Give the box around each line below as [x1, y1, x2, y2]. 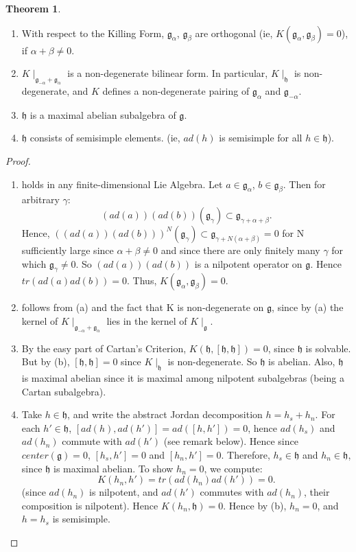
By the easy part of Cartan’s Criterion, [21, 341, 187, 355]
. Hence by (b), [223, 498, 287, 512]
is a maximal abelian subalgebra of [29, 107, 176, 122]
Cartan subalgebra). [21, 384, 106, 398]
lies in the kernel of [106, 313, 187, 327]
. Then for [283, 176, 326, 191]
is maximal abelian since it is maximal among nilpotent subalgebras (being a [21, 371, 344, 385]
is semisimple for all [219, 130, 302, 145]
